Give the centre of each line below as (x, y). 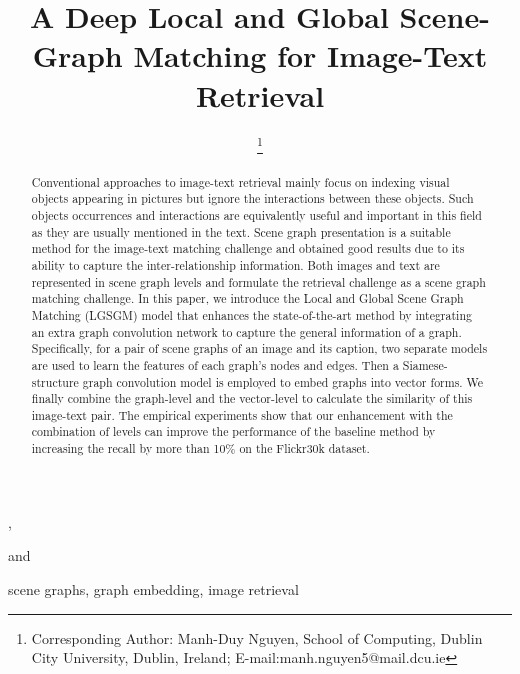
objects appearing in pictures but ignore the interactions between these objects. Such (252, 198)
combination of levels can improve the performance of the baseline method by (233, 431)
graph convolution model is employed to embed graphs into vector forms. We (283, 381)
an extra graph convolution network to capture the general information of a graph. (246, 331)
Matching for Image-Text (310, 55)
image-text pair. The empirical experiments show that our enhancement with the (242, 414)
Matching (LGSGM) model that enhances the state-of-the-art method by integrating (251, 314)
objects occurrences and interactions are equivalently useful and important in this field (256, 214)
